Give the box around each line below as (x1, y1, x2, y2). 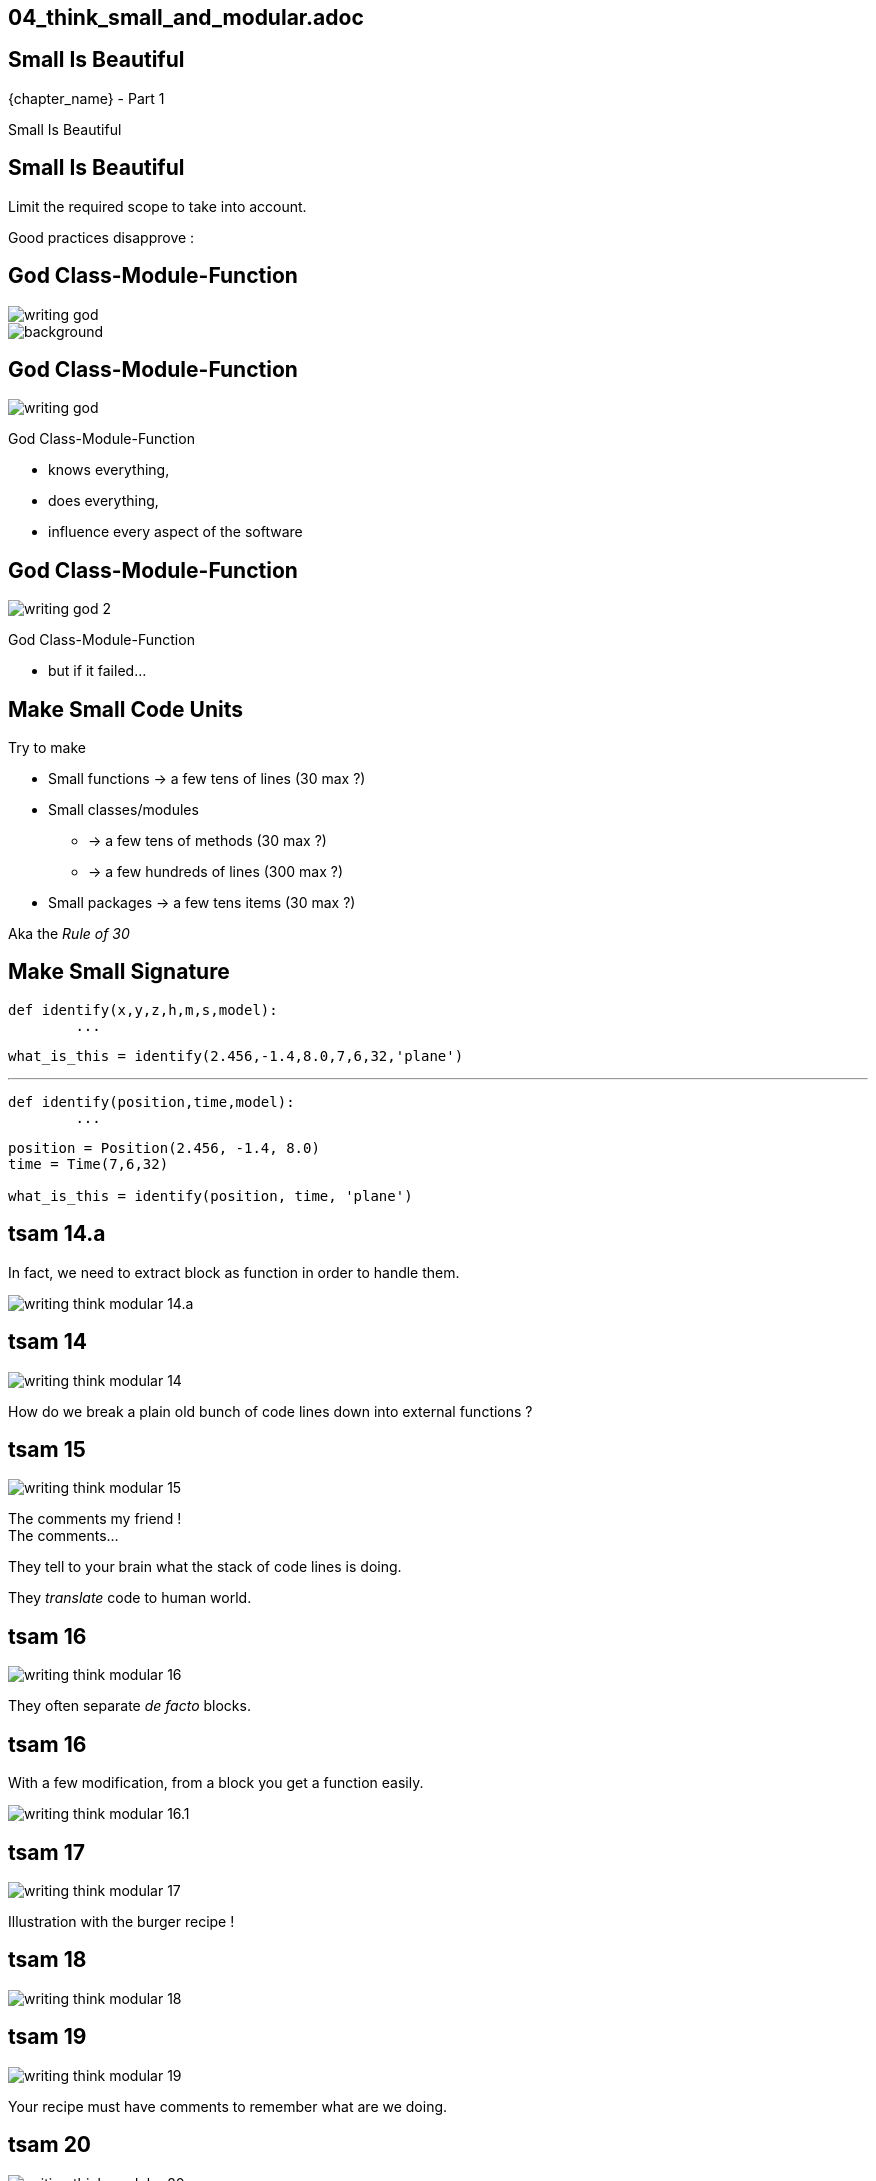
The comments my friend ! (8, 1510, 182, 1528)
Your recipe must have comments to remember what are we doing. (8, 2097, 448, 2115)
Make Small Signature (8, 959, 230, 985)
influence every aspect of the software (48, 523, 303, 541)
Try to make (8, 739, 86, 757)
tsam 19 (8, 2024, 87, 2050)
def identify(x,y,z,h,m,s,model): (8, 1001, 278, 1018)
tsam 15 (8, 1437, 86, 1463)
